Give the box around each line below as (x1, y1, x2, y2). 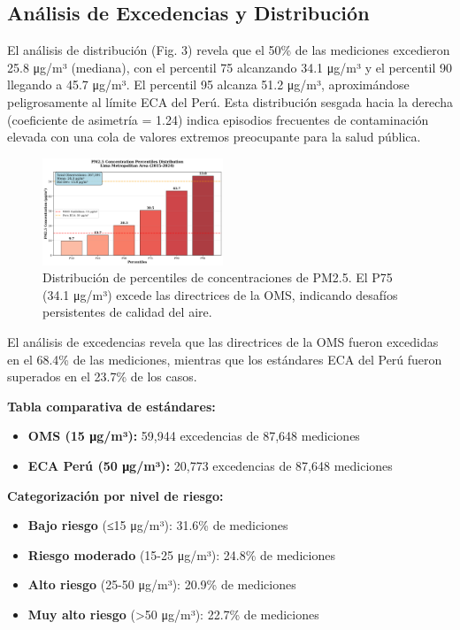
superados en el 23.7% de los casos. (7, 367, 197, 386)
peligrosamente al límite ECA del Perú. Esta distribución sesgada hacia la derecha (7, 92, 453, 111)
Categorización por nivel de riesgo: (7, 486, 224, 504)
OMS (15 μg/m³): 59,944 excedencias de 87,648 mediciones (27, 426, 360, 445)
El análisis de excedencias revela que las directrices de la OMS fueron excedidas (7, 332, 439, 350)
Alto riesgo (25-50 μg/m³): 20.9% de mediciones (27, 575, 296, 594)
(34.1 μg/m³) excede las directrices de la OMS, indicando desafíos (42, 285, 398, 303)
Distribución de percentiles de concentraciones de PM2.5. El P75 (42, 268, 393, 287)
